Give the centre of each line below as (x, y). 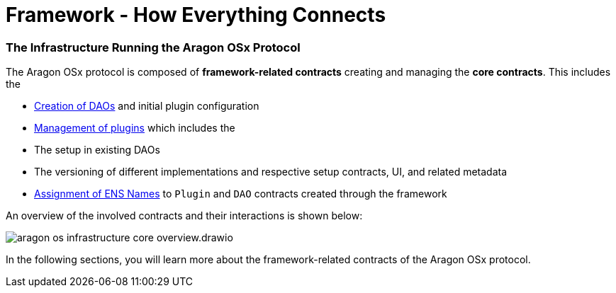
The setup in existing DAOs (97, 150)
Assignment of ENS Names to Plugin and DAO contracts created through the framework (241, 194)
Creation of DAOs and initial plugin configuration (147, 106)
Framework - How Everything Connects (196, 15)
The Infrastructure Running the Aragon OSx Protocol (153, 47)
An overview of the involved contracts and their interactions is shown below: (184, 216)
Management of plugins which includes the (135, 128)
